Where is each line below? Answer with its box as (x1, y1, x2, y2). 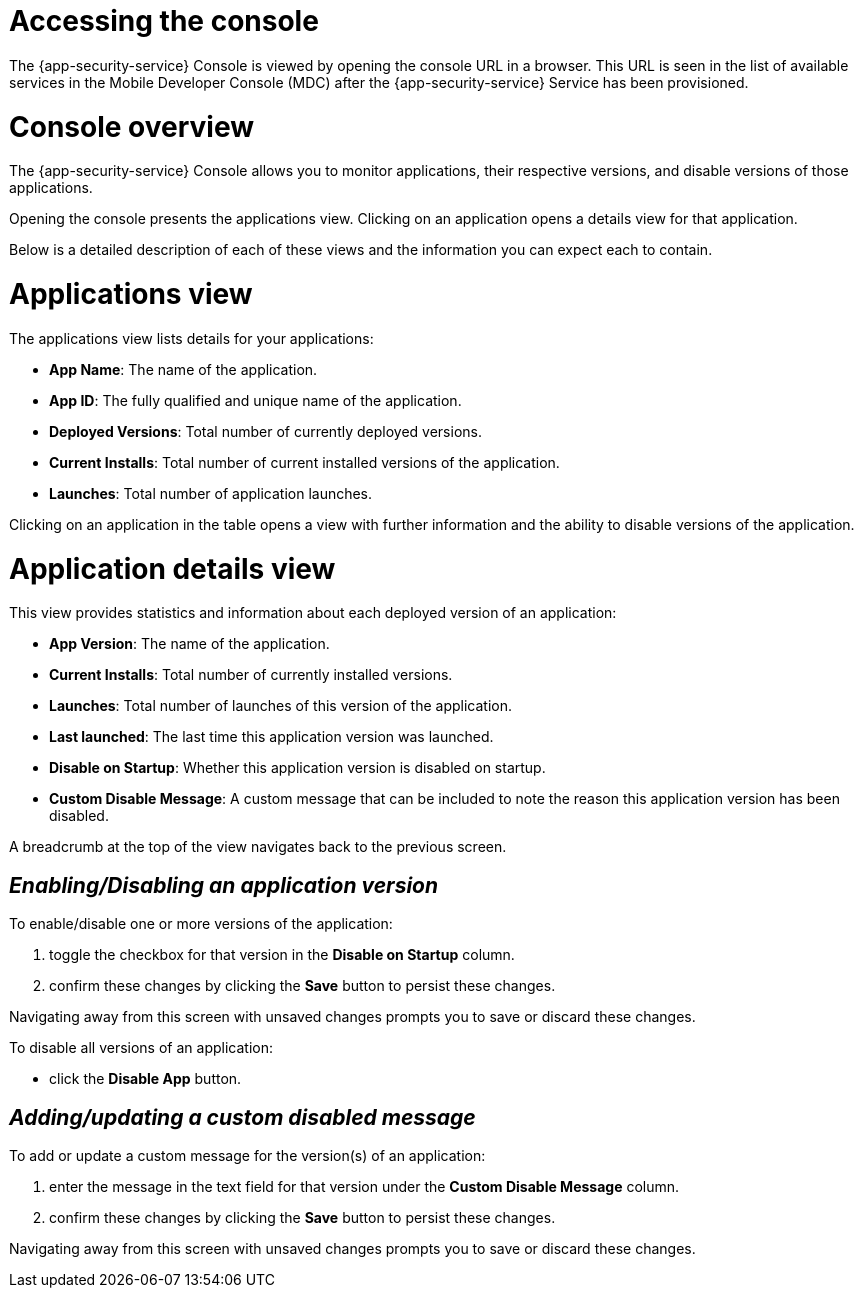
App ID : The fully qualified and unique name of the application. (49, 391, 462, 409)
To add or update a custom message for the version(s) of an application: (9, 1146, 486, 1164)
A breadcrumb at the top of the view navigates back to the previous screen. (9, 838, 507, 856)
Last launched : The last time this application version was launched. (49, 728, 494, 746)
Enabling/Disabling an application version (9, 872, 439, 898)
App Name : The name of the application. (49, 360, 318, 378)
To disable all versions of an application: (9, 1039, 273, 1057)
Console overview (9, 109, 255, 144)
